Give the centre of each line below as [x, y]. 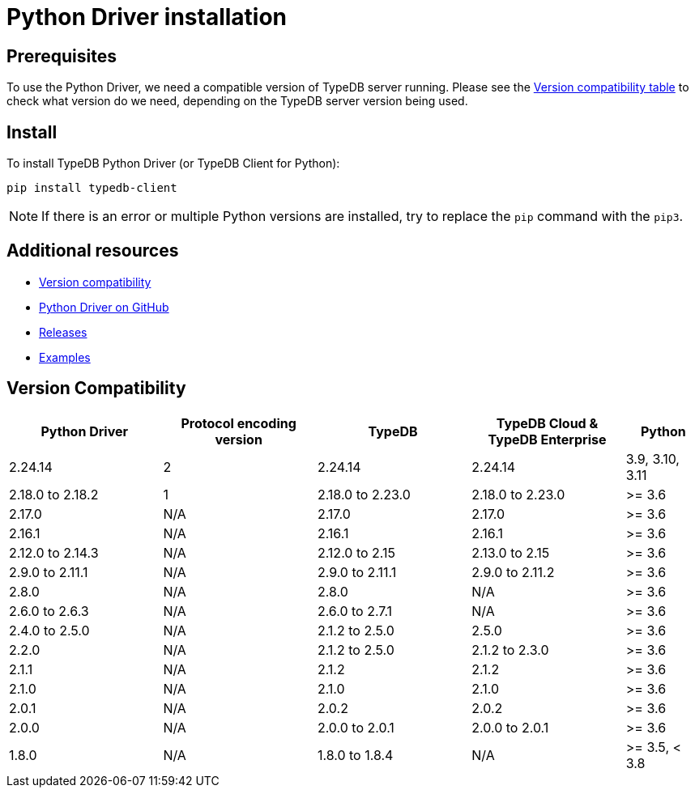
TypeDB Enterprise [547, 439]
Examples [65, 357]
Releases [63, 332]
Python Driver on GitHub [104, 307]
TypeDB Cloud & [547, 423]
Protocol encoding [239, 423]
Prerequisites [62, 56]
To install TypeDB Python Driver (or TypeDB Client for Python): [173, 163]
